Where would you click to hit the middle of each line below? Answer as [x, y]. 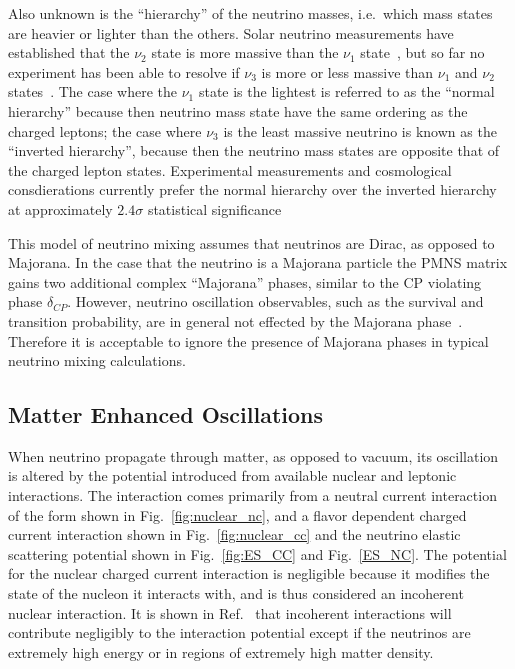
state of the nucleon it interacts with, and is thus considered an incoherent [236, 593]
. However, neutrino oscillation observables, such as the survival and [275, 301]
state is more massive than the [245, 52]
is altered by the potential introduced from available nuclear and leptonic [232, 475]
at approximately [60, 208]
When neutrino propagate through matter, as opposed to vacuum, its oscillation [253, 455]
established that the [69, 52]
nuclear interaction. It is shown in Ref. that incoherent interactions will [230, 612]
